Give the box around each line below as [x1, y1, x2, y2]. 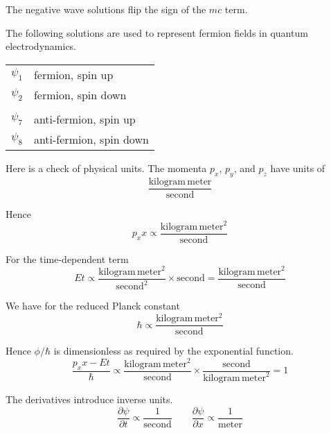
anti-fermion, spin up [33, 110, 136, 127]
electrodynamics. [6, 39, 77, 53]
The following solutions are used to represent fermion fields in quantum [6, 25, 308, 40]
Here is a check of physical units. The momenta [6, 160, 207, 175]
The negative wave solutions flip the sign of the [6, 2, 206, 16]
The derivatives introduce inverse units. [6, 391, 173, 406]
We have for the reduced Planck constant [6, 298, 180, 313]
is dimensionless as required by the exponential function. [53, 343, 294, 358]
